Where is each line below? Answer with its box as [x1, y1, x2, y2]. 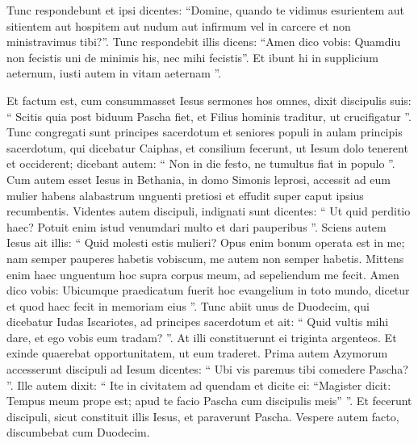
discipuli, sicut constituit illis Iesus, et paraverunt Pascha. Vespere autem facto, [6, 407, 399, 424]
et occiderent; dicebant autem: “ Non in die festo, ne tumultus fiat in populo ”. [6, 155, 395, 172]
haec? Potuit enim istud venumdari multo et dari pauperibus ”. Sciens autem [6, 218, 387, 235]
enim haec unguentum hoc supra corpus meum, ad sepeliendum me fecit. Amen [6, 265, 399, 282]
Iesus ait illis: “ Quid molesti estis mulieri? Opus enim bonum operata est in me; [6, 234, 405, 251]
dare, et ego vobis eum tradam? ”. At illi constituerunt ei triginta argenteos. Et [6, 328, 397, 345]
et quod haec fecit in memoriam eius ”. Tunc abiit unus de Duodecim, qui [6, 297, 370, 314]
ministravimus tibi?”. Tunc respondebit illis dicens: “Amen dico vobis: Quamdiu [6, 33, 401, 50]
